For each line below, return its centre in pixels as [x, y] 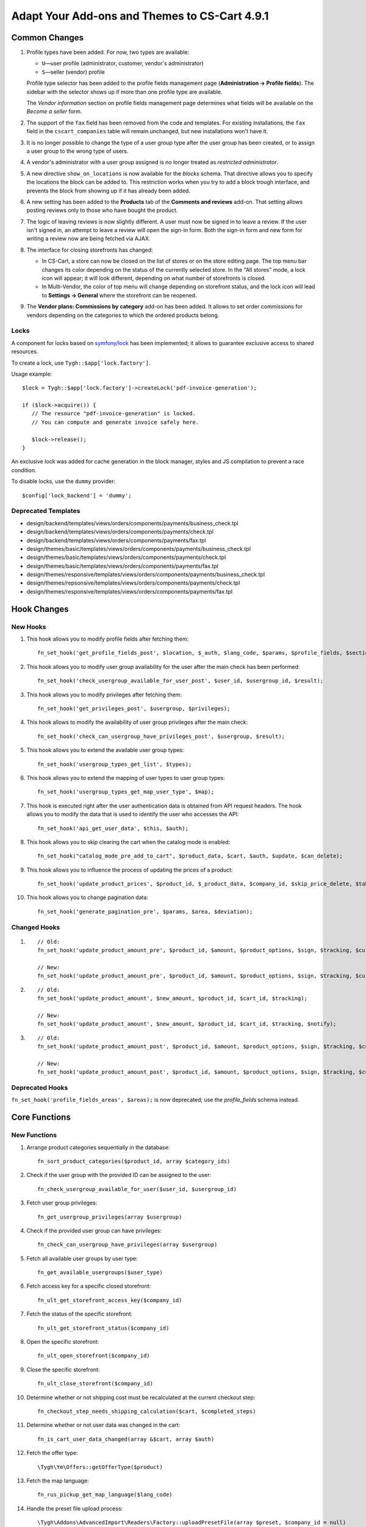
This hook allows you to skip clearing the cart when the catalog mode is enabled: [128, 842]
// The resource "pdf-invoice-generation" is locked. [114, 414]
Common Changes [48, 38]
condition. [24, 470]
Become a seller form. [54, 111]
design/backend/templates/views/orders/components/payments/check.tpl [120, 532]
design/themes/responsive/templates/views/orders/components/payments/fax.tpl [130, 591]
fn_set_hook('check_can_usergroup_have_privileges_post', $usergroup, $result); [161, 736]
